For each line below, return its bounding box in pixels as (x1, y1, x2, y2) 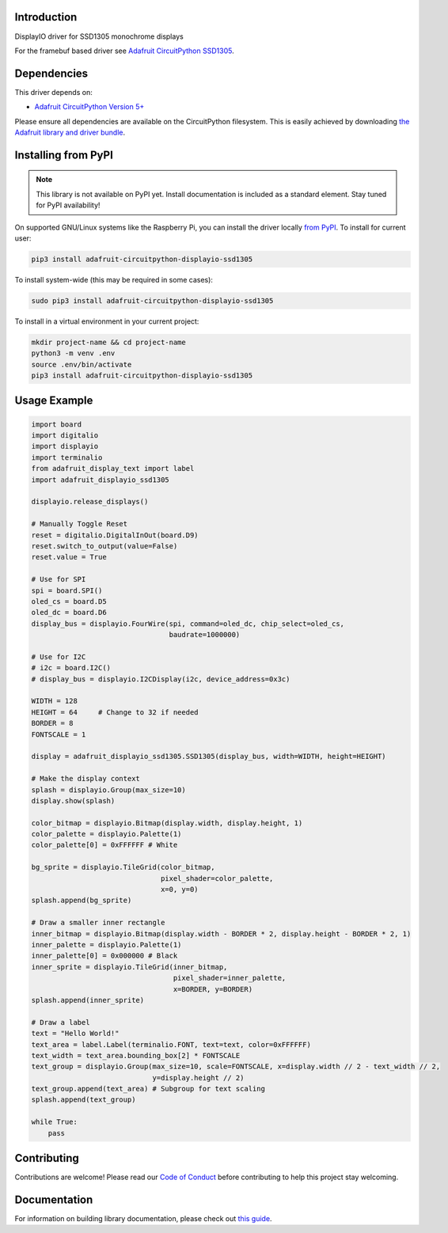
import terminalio (31, 453, 103, 462)
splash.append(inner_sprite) (31, 996, 145, 1004)
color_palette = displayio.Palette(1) (31, 829, 182, 839)
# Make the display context (31, 774, 140, 783)
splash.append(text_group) (31, 1095, 136, 1104)
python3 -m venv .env (31, 349, 116, 358)
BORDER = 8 (31, 719, 74, 728)
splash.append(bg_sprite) (31, 896, 132, 905)
